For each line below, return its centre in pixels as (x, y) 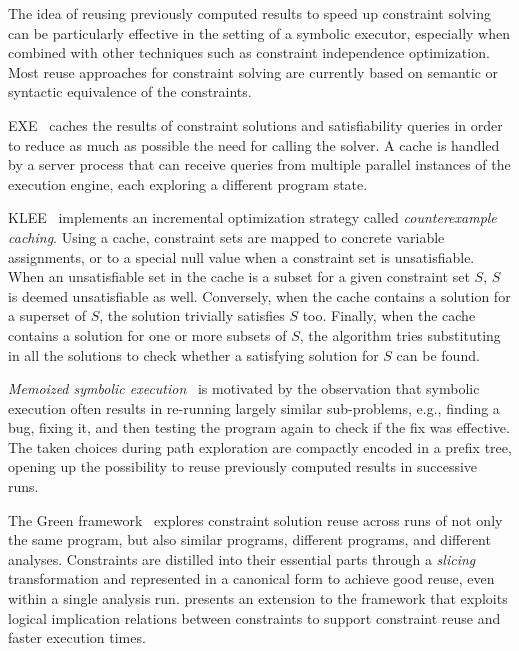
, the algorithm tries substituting (400, 334)
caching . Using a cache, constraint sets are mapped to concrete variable (226, 236)
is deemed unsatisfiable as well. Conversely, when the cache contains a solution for (259, 295)
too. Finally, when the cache (389, 315)
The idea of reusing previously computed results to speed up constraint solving (249, 13)
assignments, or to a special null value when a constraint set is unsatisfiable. (241, 256)
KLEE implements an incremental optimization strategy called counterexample (252, 217)
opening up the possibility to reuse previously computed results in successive (243, 466)
